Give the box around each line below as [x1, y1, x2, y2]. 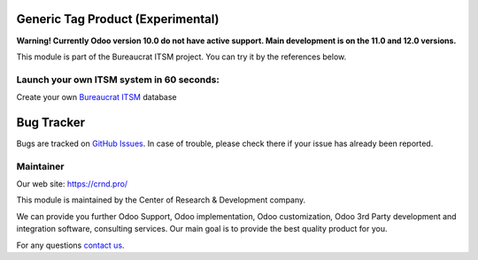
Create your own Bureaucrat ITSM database [16, 92, 177, 103]
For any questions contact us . [16, 240, 125, 250]
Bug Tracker [16, 115, 86, 130]
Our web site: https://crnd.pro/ [16, 179, 128, 189]
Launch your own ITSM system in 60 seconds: [16, 73, 220, 86]
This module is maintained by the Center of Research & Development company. [16, 195, 306, 205]
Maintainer [16, 160, 65, 172]
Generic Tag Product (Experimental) [16, 11, 220, 27]
